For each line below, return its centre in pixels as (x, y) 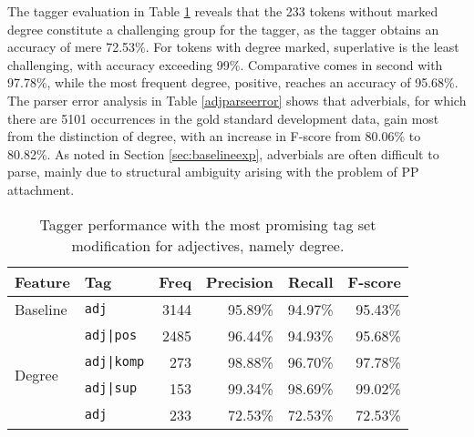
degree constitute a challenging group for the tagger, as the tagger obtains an (223, 29)
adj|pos (111, 335)
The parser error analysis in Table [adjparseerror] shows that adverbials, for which (237, 100)
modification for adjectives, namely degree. (208, 245)
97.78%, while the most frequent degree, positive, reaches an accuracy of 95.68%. (233, 82)
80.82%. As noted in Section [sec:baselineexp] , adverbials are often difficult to (223, 153)
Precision (240, 281)
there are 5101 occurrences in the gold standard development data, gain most (223, 118)
